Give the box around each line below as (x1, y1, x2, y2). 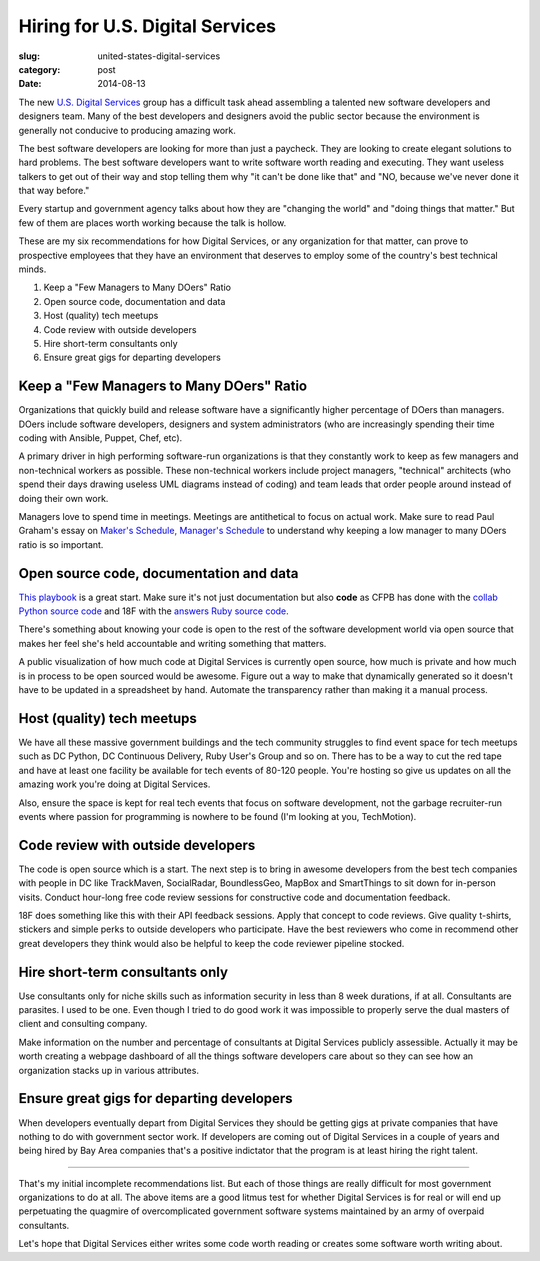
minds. (18, 263, 47, 275)
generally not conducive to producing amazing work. (18, 124, 237, 136)
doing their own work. (18, 492, 109, 504)
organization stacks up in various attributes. (18, 1064, 200, 1076)
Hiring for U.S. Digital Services (18, 15, 277, 37)
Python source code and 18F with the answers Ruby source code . (18, 605, 289, 617)
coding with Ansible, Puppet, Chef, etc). (18, 432, 183, 444)
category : (18, 63, 61, 75)
